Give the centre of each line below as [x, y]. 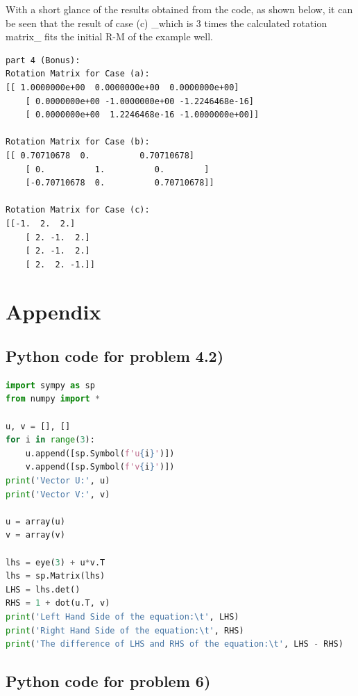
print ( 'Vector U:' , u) [58, 481]
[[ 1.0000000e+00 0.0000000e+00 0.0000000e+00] [122, 87]
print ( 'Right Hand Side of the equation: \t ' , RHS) [125, 630]
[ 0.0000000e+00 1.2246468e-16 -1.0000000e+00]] [142, 115]
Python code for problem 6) [108, 681]
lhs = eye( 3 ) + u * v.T [56, 562]
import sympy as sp [50, 385]
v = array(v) [35, 535]
